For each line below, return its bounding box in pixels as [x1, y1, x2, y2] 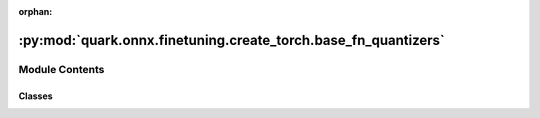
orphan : [18, 6, 53, 17]
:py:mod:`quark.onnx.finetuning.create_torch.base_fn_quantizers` [18, 31, 445, 49]
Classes [18, 90, 54, 102]
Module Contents [18, 62, 105, 76]
